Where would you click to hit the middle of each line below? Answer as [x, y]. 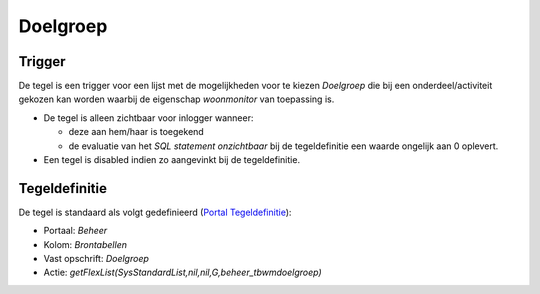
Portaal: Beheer [75, 231]
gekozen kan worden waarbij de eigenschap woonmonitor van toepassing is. [176, 99]
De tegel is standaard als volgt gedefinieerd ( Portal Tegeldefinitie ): [155, 212]
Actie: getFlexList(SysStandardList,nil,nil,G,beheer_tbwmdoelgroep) [182, 272]
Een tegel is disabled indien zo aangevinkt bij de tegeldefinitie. [171, 160]
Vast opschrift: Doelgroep [96, 259]
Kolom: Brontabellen [85, 244]
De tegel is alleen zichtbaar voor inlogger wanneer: [148, 117]
